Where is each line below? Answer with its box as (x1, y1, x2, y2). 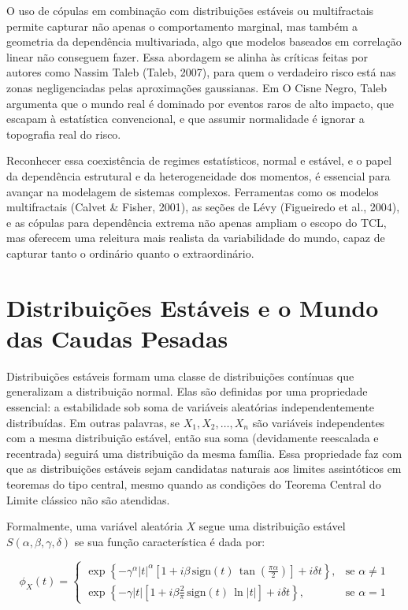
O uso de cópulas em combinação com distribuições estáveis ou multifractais (6, 2, 374, 18)
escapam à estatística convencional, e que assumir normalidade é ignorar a (6, 110, 365, 127)
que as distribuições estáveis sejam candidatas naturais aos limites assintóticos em (6, 460, 402, 477)
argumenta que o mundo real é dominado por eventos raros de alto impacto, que (6, 95, 394, 111)
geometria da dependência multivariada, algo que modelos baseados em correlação (6, 33, 402, 50)
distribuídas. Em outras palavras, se (6, 414, 180, 430)
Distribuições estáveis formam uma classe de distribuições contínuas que (6, 367, 354, 384)
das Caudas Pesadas (6, 322, 228, 354)
